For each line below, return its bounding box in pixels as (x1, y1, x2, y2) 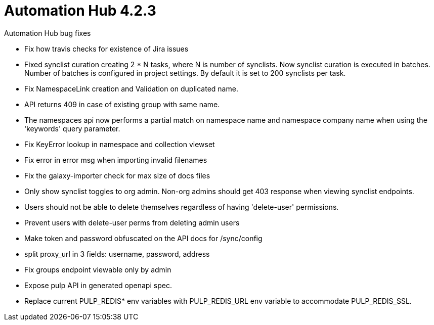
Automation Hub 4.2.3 (4, 2, 156, 19)
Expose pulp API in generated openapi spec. (24, 281, 172, 290)
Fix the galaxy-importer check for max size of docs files (24, 171, 210, 180)
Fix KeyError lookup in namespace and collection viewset (24, 140, 215, 149)
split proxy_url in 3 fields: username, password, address (24, 249, 210, 258)
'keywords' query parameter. (24, 124, 120, 133)
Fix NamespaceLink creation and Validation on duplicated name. (24, 84, 238, 93)
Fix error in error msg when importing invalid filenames (24, 155, 207, 164)
